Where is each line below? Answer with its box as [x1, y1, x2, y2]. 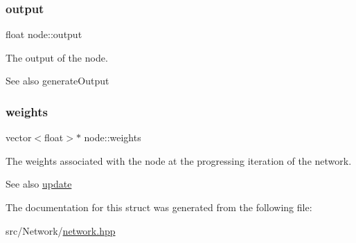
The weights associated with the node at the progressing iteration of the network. [6, 153, 352, 168]
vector [6, 130, 32, 145]
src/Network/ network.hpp [6, 223, 116, 237]
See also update [6, 177, 72, 191]
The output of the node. [6, 50, 108, 64]
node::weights [84, 130, 141, 145]
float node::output [6, 27, 82, 42]
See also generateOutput [6, 73, 109, 88]
